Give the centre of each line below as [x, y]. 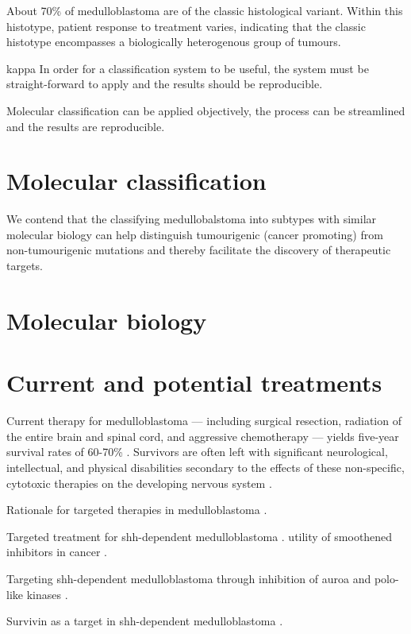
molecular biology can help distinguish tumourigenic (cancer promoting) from [195, 234]
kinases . [47, 594]
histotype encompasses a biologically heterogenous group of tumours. [174, 42]
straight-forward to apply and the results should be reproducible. [165, 84]
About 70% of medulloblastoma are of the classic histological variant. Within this [205, 10]
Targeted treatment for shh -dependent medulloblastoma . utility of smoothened [200, 536]
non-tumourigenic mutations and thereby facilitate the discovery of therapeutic [199, 250]
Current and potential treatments [194, 383]
